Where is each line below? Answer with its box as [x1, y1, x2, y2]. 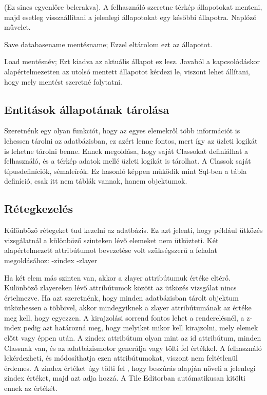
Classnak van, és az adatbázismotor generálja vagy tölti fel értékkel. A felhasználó [4, 342, 262, 353]
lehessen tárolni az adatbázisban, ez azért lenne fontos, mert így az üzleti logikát [4, 135, 258, 146]
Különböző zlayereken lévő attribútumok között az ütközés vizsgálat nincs [4, 282, 237, 293]
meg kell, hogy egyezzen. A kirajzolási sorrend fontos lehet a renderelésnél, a [4, 312, 244, 323]
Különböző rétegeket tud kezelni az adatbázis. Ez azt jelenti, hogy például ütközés [4, 225, 263, 235]
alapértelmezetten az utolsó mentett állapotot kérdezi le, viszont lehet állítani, [4, 66, 250, 76]
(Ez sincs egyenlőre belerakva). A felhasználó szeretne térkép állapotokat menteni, [4, 2, 262, 12]
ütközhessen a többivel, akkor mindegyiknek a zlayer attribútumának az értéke [4, 302, 252, 313]
